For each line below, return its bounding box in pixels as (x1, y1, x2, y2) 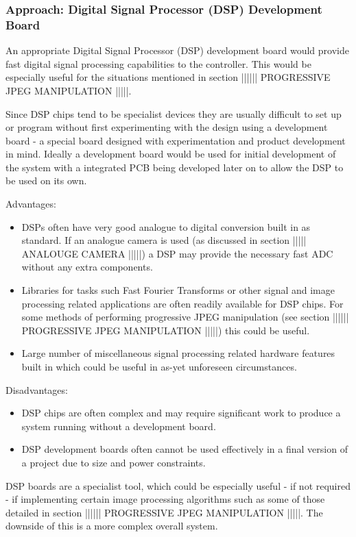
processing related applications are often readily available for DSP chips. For (21, 296, 344, 310)
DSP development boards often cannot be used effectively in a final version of (21, 442, 348, 456)
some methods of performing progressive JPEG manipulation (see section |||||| (21, 310, 349, 324)
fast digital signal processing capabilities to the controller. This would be (5, 56, 311, 71)
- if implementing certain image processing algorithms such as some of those (5, 492, 325, 506)
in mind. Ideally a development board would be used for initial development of (5, 147, 336, 161)
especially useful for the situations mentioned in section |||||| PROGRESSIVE (5, 70, 331, 84)
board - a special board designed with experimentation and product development (5, 133, 346, 147)
